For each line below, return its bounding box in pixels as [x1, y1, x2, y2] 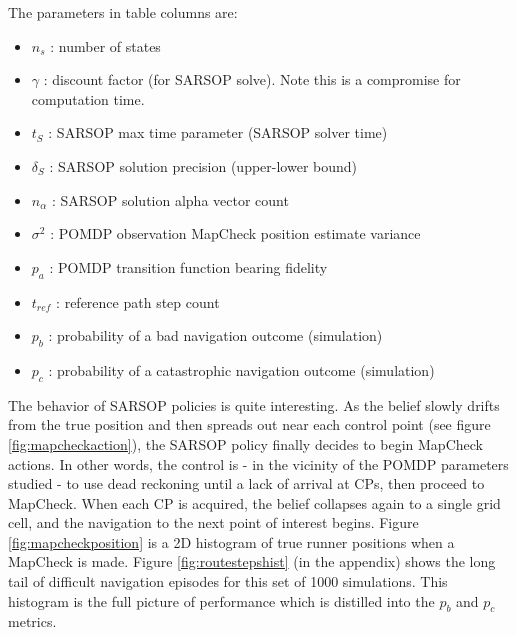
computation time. [31, 88, 145, 109]
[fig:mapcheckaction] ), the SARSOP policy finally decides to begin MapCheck [8, 433, 483, 454]
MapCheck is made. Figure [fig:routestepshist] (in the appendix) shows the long [8, 551, 496, 572]
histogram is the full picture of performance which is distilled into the [8, 590, 435, 611]
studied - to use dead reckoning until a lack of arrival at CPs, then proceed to [8, 473, 485, 494]
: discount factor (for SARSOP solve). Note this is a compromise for [43, 69, 461, 90]
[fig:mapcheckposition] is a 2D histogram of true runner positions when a [8, 531, 455, 552]
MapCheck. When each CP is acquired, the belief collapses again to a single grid [8, 492, 501, 513]
